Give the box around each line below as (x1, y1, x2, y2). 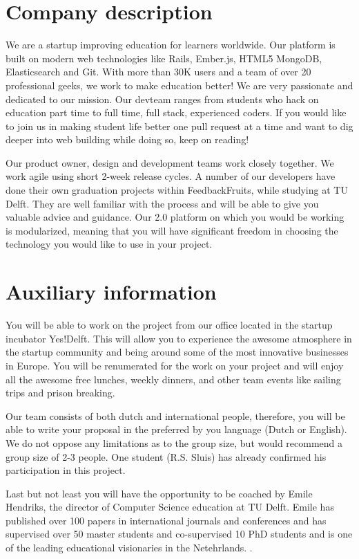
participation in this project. (6, 463, 126, 477)
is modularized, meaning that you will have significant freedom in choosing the (6, 223, 338, 237)
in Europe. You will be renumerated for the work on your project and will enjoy (6, 358, 344, 372)
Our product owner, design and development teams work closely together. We (6, 155, 334, 169)
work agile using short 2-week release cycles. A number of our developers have (6, 169, 336, 183)
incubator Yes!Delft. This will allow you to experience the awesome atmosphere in (6, 331, 352, 345)
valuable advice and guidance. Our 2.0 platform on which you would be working (6, 210, 345, 224)
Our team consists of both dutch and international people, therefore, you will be (6, 408, 345, 423)
